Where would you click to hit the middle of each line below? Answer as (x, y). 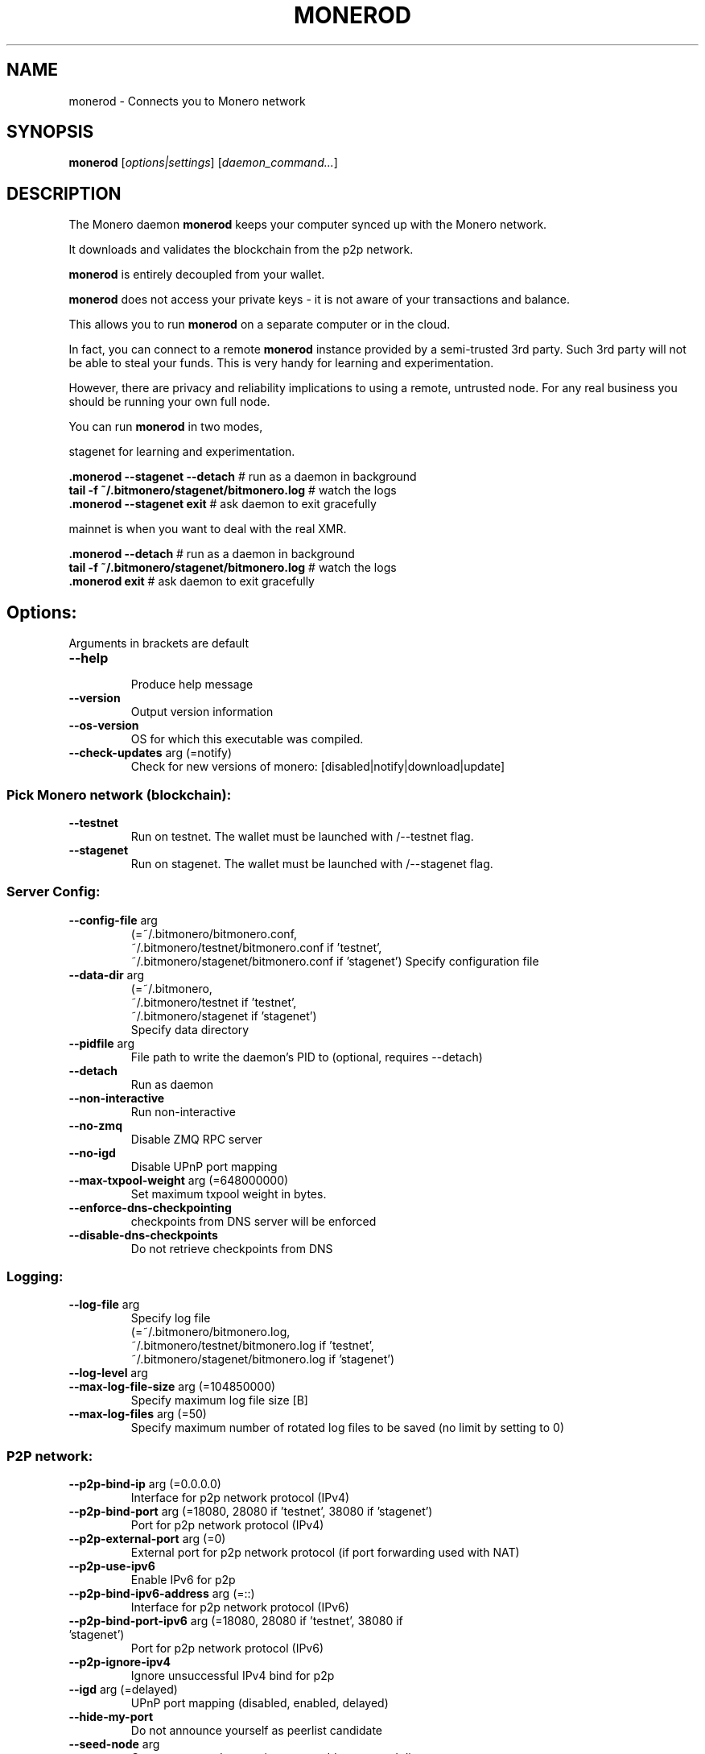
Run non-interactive (183, 1111)
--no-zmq (95, 1125)
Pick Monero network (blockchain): (119, 794)
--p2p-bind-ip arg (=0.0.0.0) (145, 1484)
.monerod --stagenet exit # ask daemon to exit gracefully (223, 504)
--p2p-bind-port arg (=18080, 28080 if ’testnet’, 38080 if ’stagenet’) (251, 1512)
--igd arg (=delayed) (123, 1690)
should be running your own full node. (169, 402)
